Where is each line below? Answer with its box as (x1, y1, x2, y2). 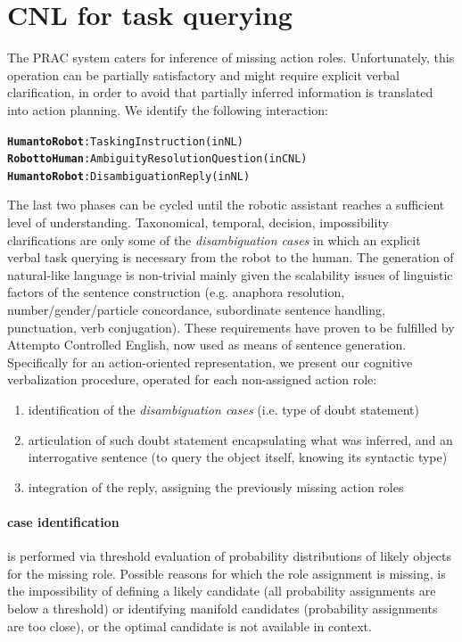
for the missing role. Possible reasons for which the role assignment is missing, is (7, 564, 446, 582)
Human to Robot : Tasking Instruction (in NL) (7, 135, 243, 148)
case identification (7, 512, 120, 531)
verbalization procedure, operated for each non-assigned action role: (7, 370, 377, 389)
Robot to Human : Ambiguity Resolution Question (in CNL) (7, 152, 308, 166)
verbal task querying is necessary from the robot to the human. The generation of (7, 248, 454, 267)
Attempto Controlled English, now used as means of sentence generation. (7, 335, 407, 354)
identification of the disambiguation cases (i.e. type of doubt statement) (28, 400, 420, 418)
